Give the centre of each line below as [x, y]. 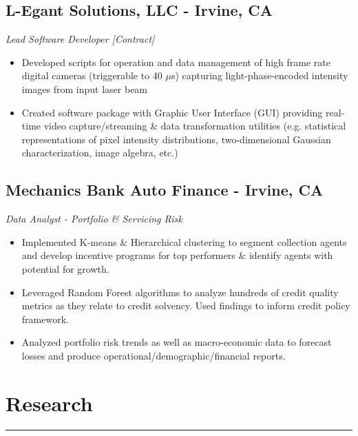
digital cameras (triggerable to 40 [92, 75]
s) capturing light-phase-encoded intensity [260, 75]
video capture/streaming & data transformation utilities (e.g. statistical [195, 126]
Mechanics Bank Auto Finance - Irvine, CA [165, 190]
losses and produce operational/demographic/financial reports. [154, 355]
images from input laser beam [85, 89]
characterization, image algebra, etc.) [100, 153]
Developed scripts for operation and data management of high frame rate [176, 62]
